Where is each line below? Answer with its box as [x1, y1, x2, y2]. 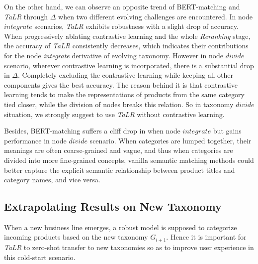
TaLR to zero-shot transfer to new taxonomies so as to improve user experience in [4, 242, 254, 252]
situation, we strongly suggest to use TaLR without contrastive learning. [4, 109, 225, 119]
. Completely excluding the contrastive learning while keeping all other [18, 70, 234, 80]
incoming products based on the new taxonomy [4, 232, 148, 242]
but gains [213, 126, 242, 136]
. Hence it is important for [166, 232, 247, 242]
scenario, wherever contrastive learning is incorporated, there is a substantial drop [4, 60, 254, 70]
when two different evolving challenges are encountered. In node [58, 11, 253, 21]
